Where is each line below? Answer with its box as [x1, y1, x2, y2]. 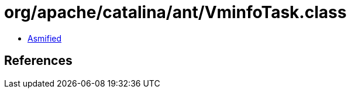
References [4, 53, 73, 68]
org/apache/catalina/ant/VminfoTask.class [4, 2, 347, 22]
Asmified [27, 33, 62, 43]
